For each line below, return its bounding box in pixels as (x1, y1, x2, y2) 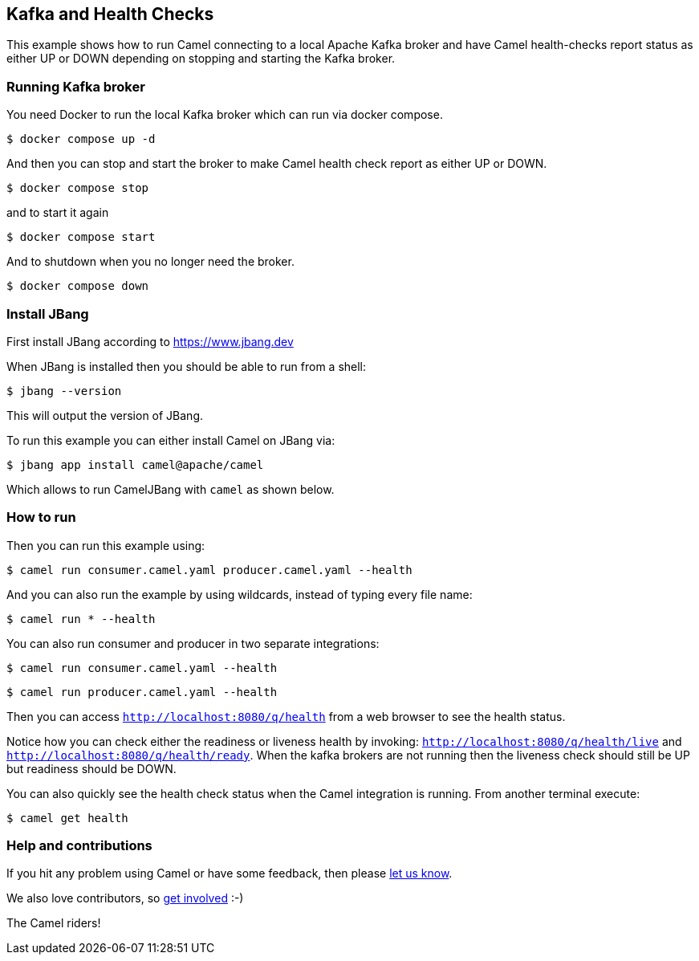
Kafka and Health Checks (6, 4, 214, 24)
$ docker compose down (6, 279, 149, 293)
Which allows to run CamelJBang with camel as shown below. (6, 482, 335, 496)
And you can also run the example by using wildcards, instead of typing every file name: (6, 587, 473, 601)
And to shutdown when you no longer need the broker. (6, 255, 295, 269)
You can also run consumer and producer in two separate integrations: (6, 636, 380, 650)
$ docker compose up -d (6, 132, 156, 146)
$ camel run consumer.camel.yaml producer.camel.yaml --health (6, 563, 412, 576)
